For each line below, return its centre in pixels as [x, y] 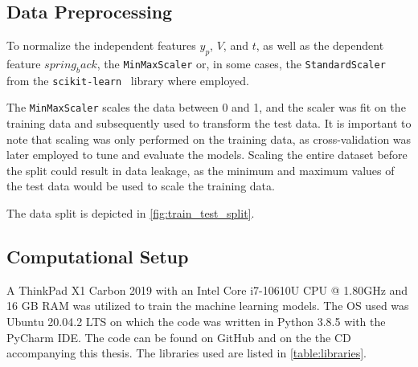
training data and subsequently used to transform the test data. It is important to [209, 123]
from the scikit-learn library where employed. [128, 80]
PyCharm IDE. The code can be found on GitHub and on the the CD [179, 337]
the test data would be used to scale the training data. [141, 186]
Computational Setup [98, 257]
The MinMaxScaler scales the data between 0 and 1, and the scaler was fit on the [206, 107]
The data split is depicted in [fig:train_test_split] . [131, 213]
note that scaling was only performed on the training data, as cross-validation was [209, 139]
